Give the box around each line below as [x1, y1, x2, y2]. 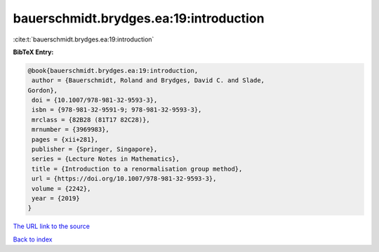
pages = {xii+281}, [32, 135, 98, 143]
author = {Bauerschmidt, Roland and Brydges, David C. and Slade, [32, 77, 265, 84]
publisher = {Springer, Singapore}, [32, 145, 158, 154]
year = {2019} [32, 194, 80, 202]
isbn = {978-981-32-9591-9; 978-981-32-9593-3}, [32, 106, 202, 114]
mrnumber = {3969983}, [32, 126, 110, 133]
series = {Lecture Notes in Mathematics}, [32, 155, 180, 163]
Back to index [13, 235, 53, 244]
